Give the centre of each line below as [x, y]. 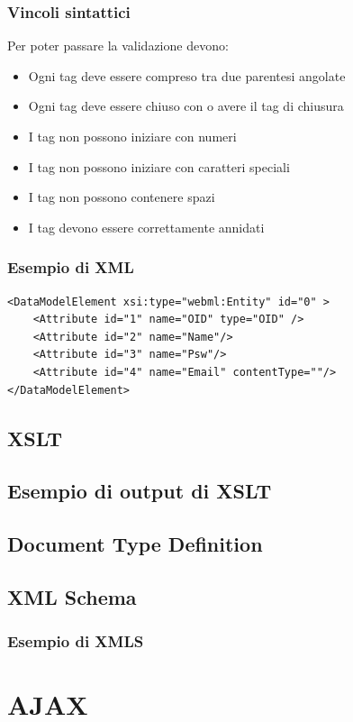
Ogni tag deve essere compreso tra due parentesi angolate [187, 75]
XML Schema [72, 596]
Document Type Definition [135, 544]
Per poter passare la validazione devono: [118, 46]
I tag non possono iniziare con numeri [132, 136]
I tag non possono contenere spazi [122, 197]
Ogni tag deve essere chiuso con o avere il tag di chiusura [186, 106]
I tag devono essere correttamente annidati [146, 227]
